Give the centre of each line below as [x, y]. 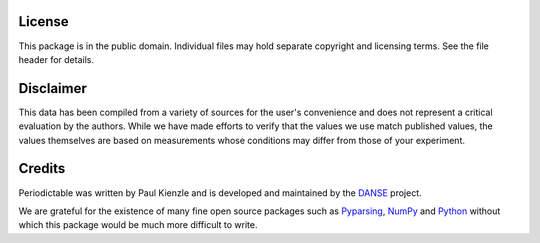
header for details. [56, 59]
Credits [42, 168]
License [43, 21]
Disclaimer [52, 88]
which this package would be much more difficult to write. [138, 225]
